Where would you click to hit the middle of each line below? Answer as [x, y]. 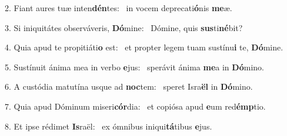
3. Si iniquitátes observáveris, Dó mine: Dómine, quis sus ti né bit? [124, 27]
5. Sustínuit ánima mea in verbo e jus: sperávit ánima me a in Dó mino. [134, 67]
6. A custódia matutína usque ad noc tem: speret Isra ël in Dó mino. [129, 86]
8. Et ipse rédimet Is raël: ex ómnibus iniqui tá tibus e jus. [109, 126]
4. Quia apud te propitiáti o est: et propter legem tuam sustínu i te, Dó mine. [144, 47]
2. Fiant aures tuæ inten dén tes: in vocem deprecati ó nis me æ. [119, 8]
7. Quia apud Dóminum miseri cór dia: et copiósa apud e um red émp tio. [135, 106]
